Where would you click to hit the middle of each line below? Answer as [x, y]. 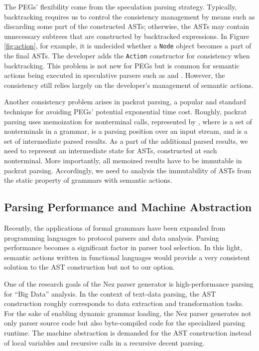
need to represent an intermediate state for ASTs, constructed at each [111, 151]
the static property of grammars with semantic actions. [88, 180]
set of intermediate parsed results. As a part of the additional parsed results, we [126, 141]
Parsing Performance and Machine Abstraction [128, 207]
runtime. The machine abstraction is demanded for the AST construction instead [128, 332]
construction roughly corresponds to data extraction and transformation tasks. [124, 303]
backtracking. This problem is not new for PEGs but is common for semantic [122, 65]
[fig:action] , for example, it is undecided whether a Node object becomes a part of [128, 46]
